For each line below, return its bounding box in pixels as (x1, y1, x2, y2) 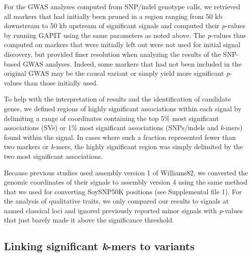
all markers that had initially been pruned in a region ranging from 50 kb (4, 11, 222, 21)
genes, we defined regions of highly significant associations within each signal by (4, 103, 242, 113)
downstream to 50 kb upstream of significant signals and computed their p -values (4, 20, 246, 31)
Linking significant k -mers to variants (4, 239, 195, 254)
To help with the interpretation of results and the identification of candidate (4, 94, 231, 104)
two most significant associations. (4, 151, 103, 161)
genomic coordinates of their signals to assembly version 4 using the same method (4, 177, 248, 187)
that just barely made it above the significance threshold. (4, 215, 174, 225)
